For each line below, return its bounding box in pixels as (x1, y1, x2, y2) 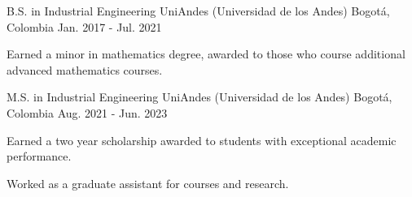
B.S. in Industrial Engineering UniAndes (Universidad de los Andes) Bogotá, (7, 2, 390, 19)
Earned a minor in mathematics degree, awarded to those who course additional (7, 45, 405, 62)
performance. (7, 148, 72, 165)
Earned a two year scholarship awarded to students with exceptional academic (7, 131, 397, 148)
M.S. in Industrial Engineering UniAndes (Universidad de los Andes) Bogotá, (7, 88, 392, 105)
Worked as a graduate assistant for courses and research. (7, 174, 289, 191)
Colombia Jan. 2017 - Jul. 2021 (7, 18, 162, 35)
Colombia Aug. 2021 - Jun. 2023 (7, 104, 168, 121)
